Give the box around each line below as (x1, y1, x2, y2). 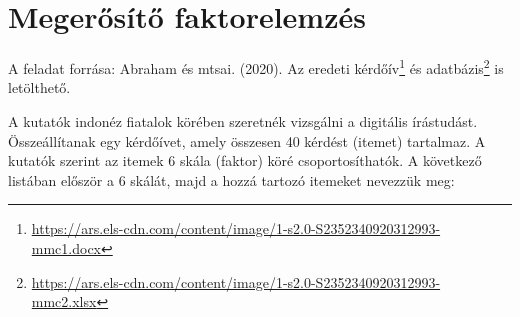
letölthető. (8, 77, 71, 98)
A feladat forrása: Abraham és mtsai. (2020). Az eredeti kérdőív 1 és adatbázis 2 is (8, 55, 504, 78)
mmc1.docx (31, 237, 102, 258)
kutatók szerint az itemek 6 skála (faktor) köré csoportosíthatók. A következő (8, 150, 482, 171)
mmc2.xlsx (31, 291, 97, 312)
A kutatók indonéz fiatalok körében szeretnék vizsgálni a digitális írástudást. (8, 110, 478, 131)
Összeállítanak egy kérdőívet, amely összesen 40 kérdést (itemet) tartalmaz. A (8, 130, 486, 151)
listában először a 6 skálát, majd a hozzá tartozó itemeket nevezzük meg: (8, 169, 455, 190)
